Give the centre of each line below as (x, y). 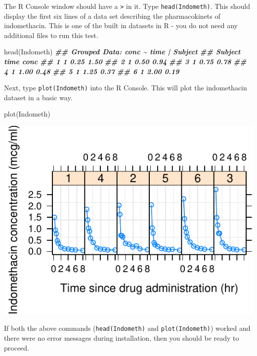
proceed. (17, 347)
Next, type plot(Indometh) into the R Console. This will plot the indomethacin (126, 88)
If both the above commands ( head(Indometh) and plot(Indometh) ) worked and (127, 328)
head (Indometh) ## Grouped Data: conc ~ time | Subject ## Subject (122, 52)
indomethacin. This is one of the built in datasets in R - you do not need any (121, 25)
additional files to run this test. (51, 35)
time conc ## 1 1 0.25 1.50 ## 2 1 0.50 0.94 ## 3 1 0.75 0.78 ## (125, 61)
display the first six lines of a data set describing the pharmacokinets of (112, 16)
